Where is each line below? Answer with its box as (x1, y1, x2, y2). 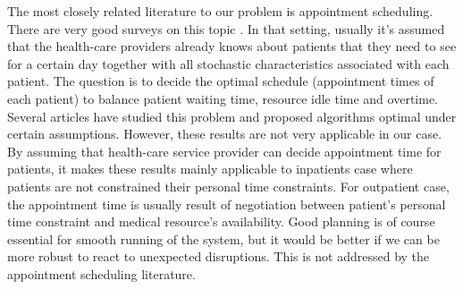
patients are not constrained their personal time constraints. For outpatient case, (7, 176, 450, 195)
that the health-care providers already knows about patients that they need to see (7, 37, 457, 55)
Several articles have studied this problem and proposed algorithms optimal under (7, 106, 457, 125)
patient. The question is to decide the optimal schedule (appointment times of (7, 72, 434, 90)
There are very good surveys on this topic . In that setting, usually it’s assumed (7, 19, 445, 38)
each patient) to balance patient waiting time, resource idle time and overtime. (7, 89, 438, 107)
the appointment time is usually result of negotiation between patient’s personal (7, 194, 446, 213)
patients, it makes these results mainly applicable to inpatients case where (7, 159, 413, 178)
